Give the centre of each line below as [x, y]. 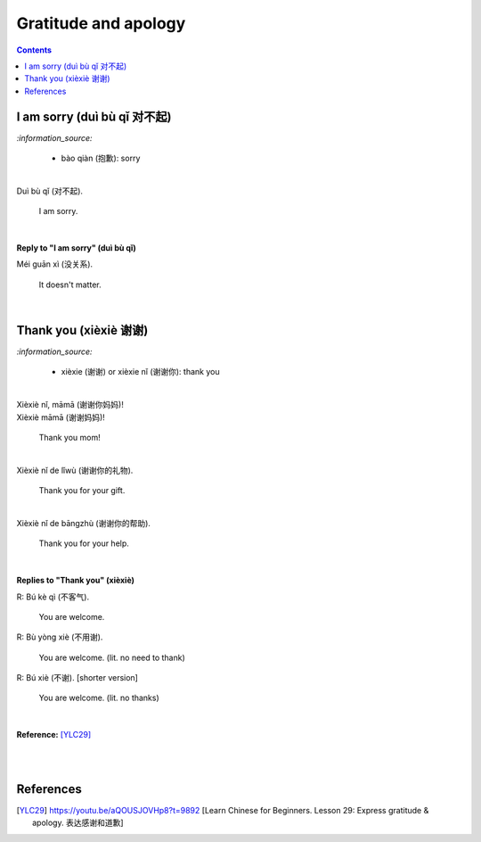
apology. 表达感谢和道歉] [78, 823]
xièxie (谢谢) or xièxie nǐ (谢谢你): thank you [140, 372]
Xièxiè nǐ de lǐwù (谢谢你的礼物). [75, 470]
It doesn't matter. [70, 285]
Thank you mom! [70, 438]
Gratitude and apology [101, 23]
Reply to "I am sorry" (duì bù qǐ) [77, 248]
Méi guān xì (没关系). [55, 264]
